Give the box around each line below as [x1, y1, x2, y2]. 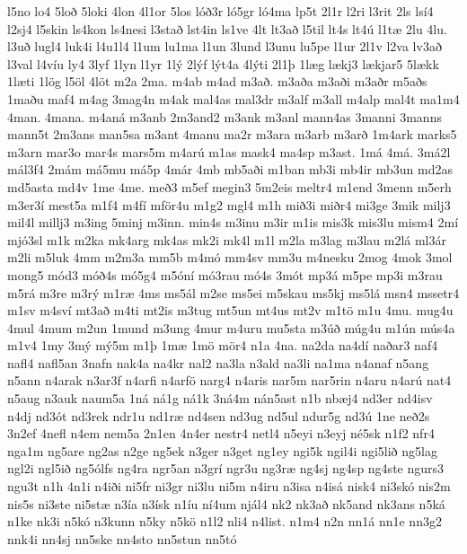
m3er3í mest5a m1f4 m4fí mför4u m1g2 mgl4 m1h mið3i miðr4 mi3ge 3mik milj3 [7, 195, 451, 214]
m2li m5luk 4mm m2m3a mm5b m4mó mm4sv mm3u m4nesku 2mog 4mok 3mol [7, 248, 453, 267]
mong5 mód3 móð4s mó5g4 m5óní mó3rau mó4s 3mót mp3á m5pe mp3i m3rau [7, 265, 443, 284]
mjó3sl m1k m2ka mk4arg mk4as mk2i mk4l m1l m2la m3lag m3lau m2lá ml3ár [7, 230, 447, 249]
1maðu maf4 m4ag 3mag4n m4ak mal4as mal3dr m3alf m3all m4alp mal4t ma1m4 [7, 89, 460, 108]
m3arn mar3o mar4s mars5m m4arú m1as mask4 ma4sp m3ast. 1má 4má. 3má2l [7, 142, 451, 161]
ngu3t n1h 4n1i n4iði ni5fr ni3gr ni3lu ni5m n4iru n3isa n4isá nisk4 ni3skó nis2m [7, 477, 451, 496]
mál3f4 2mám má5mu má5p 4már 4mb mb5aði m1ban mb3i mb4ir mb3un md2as [7, 160, 453, 179]
